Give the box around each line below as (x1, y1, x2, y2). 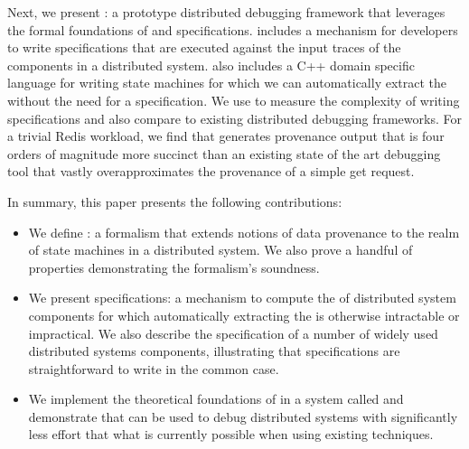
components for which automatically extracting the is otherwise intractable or (28, 305, 460, 324)
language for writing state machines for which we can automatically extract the (7, 73, 447, 92)
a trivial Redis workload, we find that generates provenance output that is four (7, 126, 445, 145)
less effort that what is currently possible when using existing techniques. (28, 425, 434, 444)
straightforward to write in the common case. (28, 359, 279, 378)
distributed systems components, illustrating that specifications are (28, 341, 400, 360)
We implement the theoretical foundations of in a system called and (28, 389, 404, 408)
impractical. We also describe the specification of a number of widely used (28, 323, 438, 342)
